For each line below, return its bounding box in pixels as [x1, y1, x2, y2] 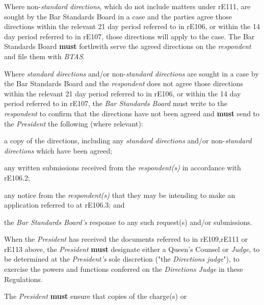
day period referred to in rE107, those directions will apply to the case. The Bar [4, 31, 255, 41]
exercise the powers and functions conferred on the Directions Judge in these [4, 264, 243, 274]
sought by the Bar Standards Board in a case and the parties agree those [4, 11, 232, 21]
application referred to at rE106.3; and [4, 199, 125, 210]
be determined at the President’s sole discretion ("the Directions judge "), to [4, 253, 240, 264]
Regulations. [4, 273, 43, 284]
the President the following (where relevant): [4, 118, 143, 129]
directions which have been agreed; [4, 145, 113, 156]
